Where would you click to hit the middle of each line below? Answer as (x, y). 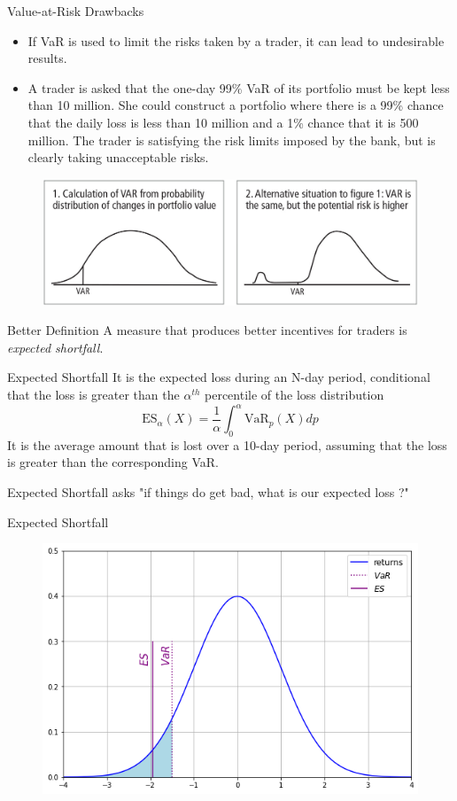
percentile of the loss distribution (294, 394)
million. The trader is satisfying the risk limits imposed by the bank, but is (232, 140)
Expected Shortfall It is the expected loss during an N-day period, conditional (219, 377)
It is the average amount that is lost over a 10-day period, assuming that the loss (227, 444)
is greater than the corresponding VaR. (113, 462)
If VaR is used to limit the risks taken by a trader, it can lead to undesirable (236, 40)
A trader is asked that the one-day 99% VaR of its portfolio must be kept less (239, 87)
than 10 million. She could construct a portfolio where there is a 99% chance (236, 105)
